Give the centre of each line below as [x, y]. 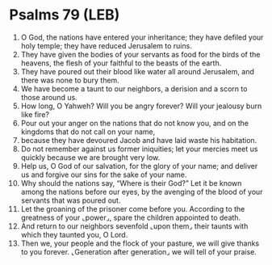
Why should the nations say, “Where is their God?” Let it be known [131, 183]
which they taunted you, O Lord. [74, 234]
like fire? [35, 114]
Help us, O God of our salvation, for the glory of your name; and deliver [139, 166]
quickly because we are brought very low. [90, 157]
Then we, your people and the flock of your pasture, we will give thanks [140, 243]
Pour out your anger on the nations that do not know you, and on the [135, 123]
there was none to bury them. [70, 80]
